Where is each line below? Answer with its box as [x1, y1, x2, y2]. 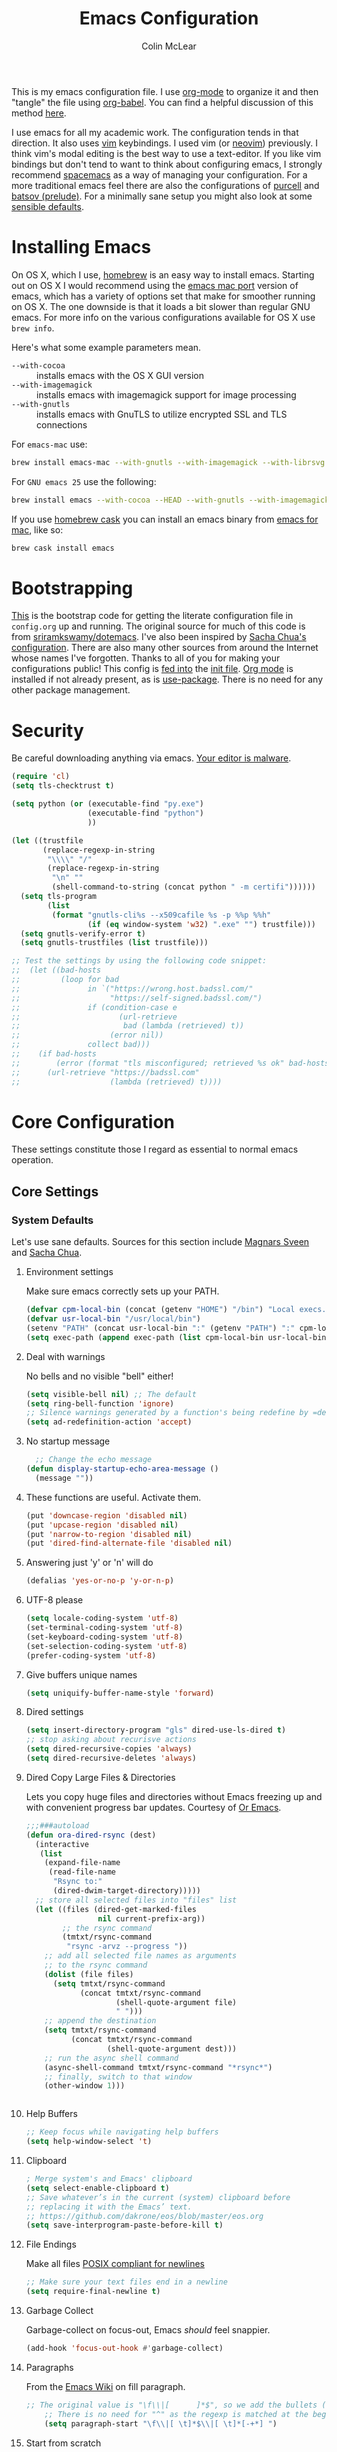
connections [36, 418, 88, 431]
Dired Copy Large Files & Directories [25, 1771, 176, 1783]
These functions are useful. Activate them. [25, 1491, 202, 1503]
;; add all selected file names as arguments [44, 1951, 238, 1961]
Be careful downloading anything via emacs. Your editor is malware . [11, 752, 292, 764]
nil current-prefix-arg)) [97, 1913, 206, 1924]
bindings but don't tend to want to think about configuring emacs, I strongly [11, 158, 323, 170]
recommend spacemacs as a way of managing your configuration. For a [11, 168, 308, 181]
